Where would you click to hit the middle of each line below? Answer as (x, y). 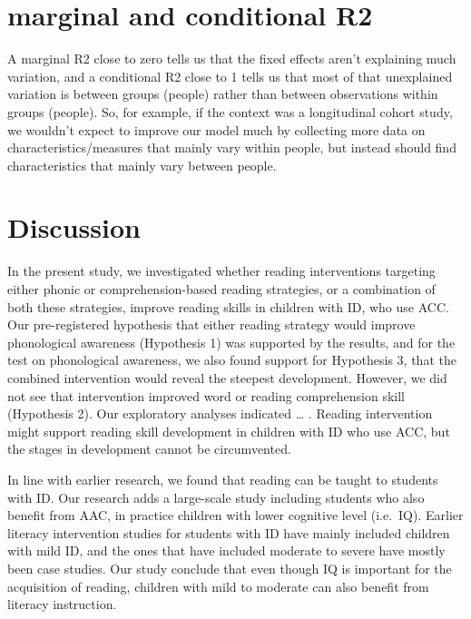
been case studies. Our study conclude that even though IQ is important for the (230, 568)
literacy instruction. (62, 604)
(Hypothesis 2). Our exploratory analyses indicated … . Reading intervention (220, 413)
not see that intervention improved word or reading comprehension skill (206, 395)
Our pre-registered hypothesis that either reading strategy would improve (211, 324)
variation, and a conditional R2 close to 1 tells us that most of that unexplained (230, 76)
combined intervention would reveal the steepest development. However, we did (227, 377)
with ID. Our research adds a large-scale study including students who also (216, 497)
